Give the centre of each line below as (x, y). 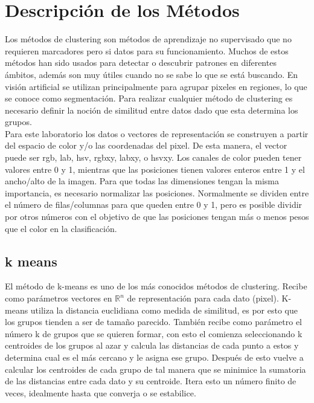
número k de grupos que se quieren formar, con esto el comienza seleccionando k (154, 333)
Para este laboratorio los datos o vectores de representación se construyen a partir (157, 133)
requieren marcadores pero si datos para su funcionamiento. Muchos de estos (147, 50)
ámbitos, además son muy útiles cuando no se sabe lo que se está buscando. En (152, 74)
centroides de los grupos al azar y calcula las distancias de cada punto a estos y (152, 345)
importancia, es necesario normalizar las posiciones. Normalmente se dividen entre (157, 192)
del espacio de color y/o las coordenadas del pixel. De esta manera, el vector (146, 145)
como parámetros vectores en (59, 298)
